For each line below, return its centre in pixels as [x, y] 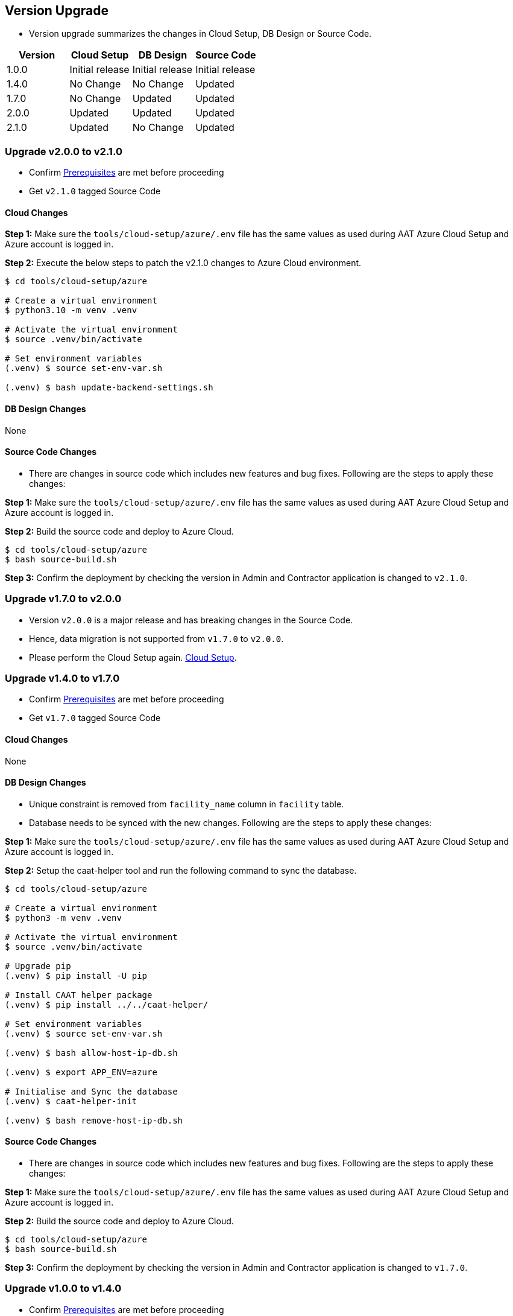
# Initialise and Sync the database [91, 1091]
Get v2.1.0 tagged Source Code [95, 191]
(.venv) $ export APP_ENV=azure [81, 1072]
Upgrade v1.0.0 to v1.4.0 [63, 1289]
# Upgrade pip [38, 966]
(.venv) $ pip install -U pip [76, 975]
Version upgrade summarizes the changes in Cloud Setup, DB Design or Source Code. [200, 34]
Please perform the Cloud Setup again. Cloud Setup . [133, 657]
